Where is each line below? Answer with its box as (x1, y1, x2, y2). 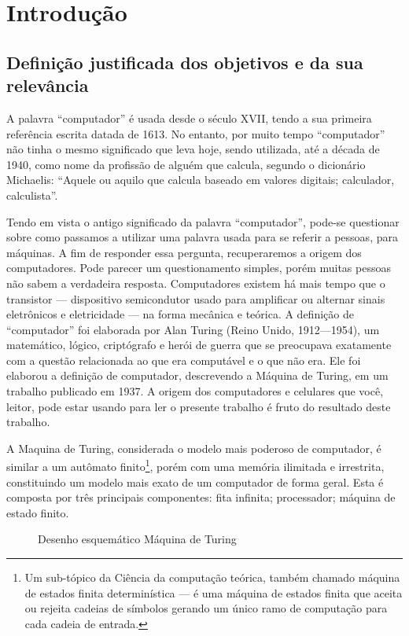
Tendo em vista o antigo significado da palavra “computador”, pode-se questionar (6, 213, 400, 230)
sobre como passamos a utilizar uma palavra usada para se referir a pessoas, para (6, 229, 398, 245)
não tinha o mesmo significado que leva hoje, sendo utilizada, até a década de (6, 141, 380, 157)
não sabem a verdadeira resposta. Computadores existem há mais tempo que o (6, 274, 385, 291)
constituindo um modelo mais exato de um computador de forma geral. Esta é (6, 473, 384, 490)
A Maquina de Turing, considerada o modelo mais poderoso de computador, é (6, 439, 381, 456)
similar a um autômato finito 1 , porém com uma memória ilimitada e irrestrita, (6, 456, 385, 475)
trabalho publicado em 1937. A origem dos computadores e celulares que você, (6, 383, 384, 399)
